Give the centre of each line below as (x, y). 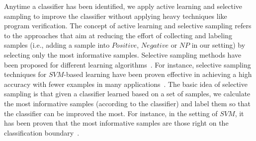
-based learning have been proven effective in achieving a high (158, 74)
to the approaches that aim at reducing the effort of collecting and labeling (118, 35)
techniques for (25, 74)
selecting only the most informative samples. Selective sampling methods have (123, 54)
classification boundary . (42, 132)
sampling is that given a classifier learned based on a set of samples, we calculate (127, 94)
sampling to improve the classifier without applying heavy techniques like (116, 16)
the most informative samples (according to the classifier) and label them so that (127, 103)
